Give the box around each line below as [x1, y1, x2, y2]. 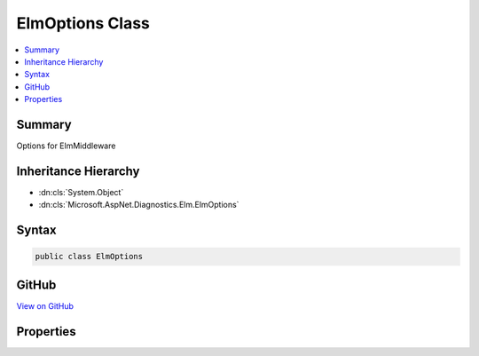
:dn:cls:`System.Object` [38, 186, 124, 197]
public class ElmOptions [35, 251, 144, 262]
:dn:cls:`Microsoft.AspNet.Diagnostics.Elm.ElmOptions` [38, 200, 239, 210]
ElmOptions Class [16, 13, 151, 33]
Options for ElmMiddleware [16, 140, 116, 151]
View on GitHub [16, 300, 75, 311]
